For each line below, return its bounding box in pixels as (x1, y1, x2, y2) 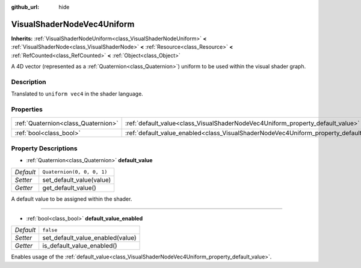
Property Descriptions (11, 144, 78, 153)
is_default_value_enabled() (42, 242, 117, 250)
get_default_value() (42, 183, 96, 192)
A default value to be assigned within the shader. (11, 195, 132, 203)
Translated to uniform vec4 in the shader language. (11, 90, 144, 97)
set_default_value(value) (42, 175, 111, 184)
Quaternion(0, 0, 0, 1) (42, 169, 108, 175)
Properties (11, 105, 43, 114)
